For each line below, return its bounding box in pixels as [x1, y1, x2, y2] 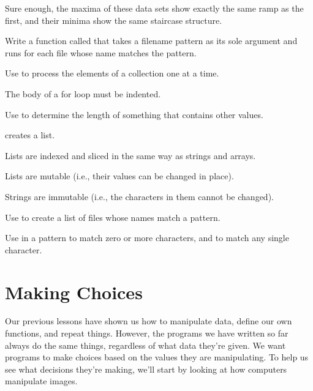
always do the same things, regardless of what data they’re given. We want [5, 338, 286, 351]
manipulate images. [5, 374, 78, 387]
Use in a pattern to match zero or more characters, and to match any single [5, 231, 289, 244]
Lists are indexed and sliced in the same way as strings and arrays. [5, 149, 256, 162]
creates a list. [5, 128, 55, 141]
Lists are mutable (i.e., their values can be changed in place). [5, 169, 234, 182]
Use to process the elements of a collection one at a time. [5, 67, 219, 80]
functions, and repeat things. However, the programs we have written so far [5, 327, 288, 340]
